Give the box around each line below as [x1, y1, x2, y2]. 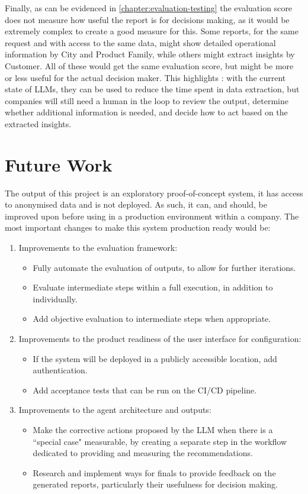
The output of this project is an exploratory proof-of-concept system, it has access [5, 186, 303, 199]
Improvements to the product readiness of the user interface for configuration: [18, 332, 301, 344]
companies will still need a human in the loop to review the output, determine [5, 94, 288, 106]
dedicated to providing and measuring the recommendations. [33, 447, 253, 459]
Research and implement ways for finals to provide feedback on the [33, 466, 276, 479]
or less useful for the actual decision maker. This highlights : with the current [5, 71, 286, 83]
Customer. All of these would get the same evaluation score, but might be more [5, 59, 294, 72]
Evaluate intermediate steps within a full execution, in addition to [33, 281, 273, 293]
